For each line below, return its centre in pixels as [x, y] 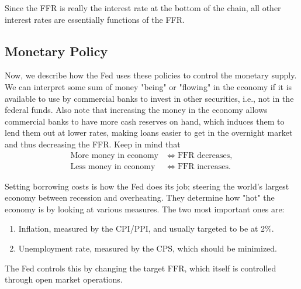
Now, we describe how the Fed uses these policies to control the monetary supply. [151, 75]
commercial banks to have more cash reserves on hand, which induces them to [145, 121]
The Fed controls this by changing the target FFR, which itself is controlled [141, 268]
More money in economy [114, 155]
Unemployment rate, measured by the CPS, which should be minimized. [148, 248]
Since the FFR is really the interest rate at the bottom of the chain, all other [143, 8]
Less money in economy [113, 166]
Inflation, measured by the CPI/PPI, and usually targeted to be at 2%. [146, 228]
